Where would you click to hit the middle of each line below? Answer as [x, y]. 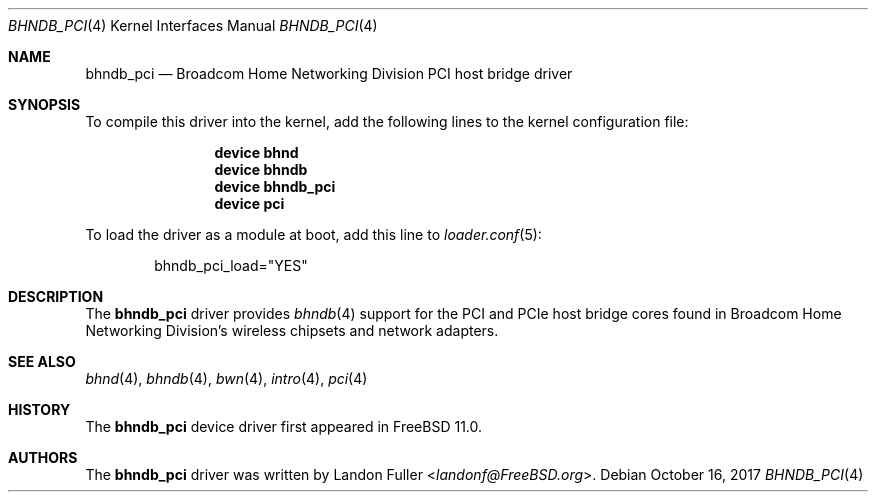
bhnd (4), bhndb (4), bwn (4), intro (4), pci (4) [226, 378]
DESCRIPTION [56, 296]
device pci [249, 203]
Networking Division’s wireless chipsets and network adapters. [292, 330]
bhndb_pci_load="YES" [231, 265]
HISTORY [39, 409]
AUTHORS [43, 457]
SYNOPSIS [44, 104]
